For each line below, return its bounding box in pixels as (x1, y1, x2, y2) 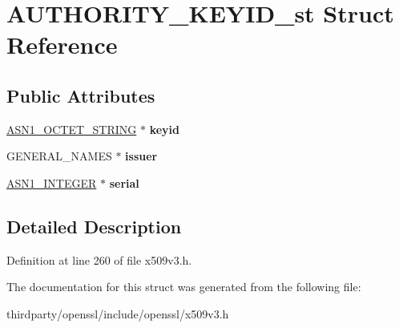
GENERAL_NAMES (6, 148, 112, 164)
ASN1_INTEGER (6, 174, 97, 191)
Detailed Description (6, 213, 182, 238)
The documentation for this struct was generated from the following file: (6, 278, 361, 295)
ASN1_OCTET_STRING (6, 120, 137, 137)
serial (109, 174, 139, 191)
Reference (6, 28, 118, 61)
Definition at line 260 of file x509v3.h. (6, 251, 192, 268)
